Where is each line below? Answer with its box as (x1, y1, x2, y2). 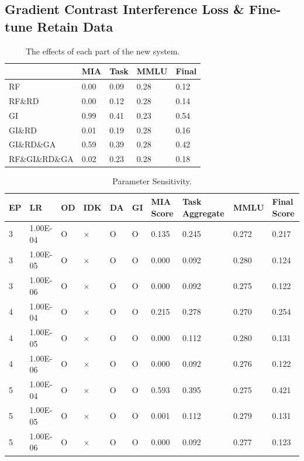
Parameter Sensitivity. (112, 175, 192, 187)
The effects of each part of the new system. (25, 44, 180, 57)
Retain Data (37, 17, 113, 35)
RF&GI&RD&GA (9, 153, 74, 165)
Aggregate (182, 207, 224, 219)
